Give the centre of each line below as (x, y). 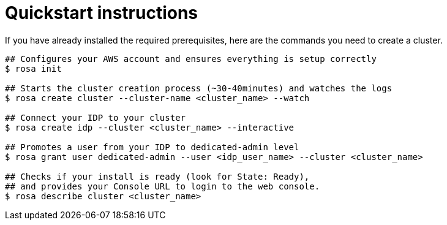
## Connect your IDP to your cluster (96, 117)
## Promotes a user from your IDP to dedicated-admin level (152, 147)
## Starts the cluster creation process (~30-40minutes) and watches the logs (199, 88)
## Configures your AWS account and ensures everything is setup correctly (191, 59)
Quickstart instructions (102, 13)
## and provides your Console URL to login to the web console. (163, 186)
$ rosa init (33, 68)
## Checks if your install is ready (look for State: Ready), (157, 176)
